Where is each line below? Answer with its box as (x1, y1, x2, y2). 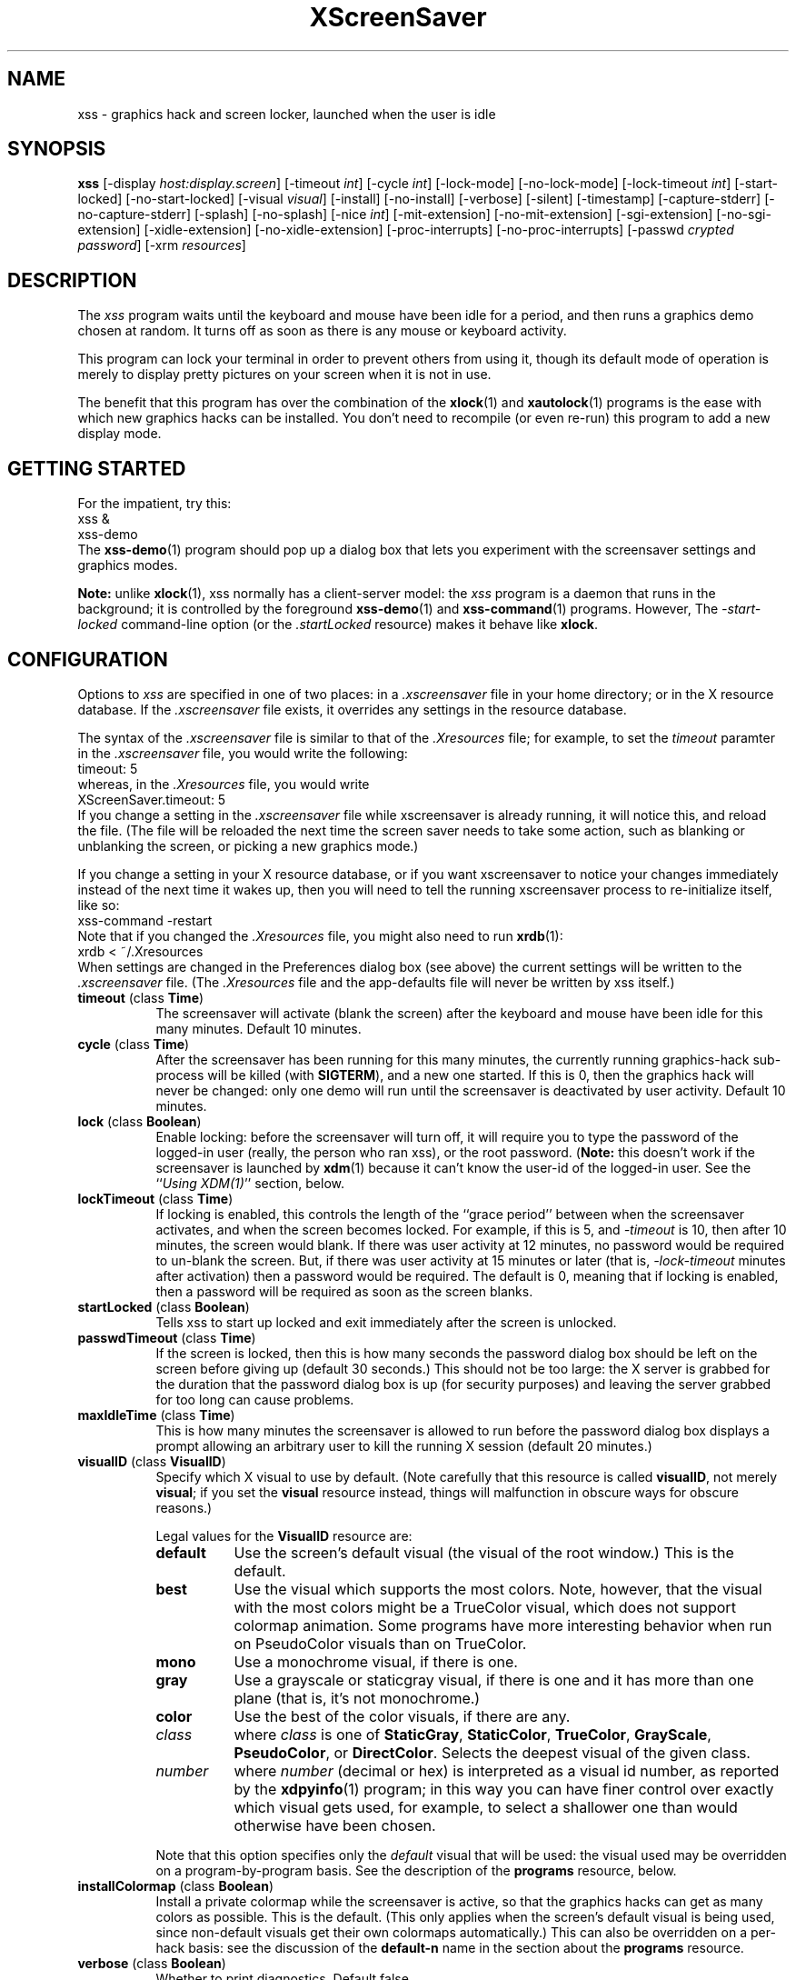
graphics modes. (77, 557, 178, 574)
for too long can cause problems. (155, 1391, 354, 1407)
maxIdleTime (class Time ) (77, 1406, 235, 1423)
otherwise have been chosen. (234, 1815, 436, 1835)
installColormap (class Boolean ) (77, 1877, 274, 1894)
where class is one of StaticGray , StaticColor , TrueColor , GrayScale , (234, 1725, 711, 1744)
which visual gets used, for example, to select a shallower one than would (234, 1797, 738, 1816)
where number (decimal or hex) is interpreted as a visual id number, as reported (234, 1761, 780, 1780)
